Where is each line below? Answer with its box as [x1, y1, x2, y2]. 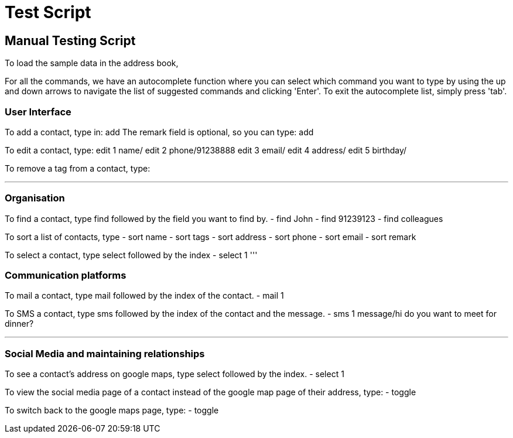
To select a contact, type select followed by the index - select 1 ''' [5, 249, 258, 260]
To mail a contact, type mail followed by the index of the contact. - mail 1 [5, 290, 284, 301]
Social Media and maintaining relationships [5, 347, 205, 360]
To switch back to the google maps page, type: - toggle [5, 405, 219, 416]
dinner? [5, 319, 34, 329]
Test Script [5, 2, 91, 22]
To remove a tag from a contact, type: [5, 163, 151, 173]
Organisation [5, 192, 65, 204]
